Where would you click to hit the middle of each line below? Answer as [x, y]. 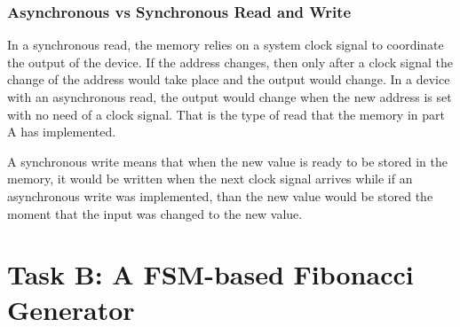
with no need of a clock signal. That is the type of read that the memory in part [226, 114]
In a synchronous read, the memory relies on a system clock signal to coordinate [226, 45]
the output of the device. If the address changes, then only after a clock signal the [230, 62]
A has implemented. [62, 132]
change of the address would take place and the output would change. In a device [229, 79]
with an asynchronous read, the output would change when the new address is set [230, 97]
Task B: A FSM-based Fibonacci [210, 274]
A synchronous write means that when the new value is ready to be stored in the [227, 161]
